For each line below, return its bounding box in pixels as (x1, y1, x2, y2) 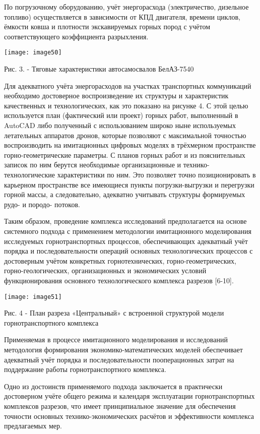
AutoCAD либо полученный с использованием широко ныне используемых (4, 120, 236, 130)
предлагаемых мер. (4, 420, 62, 431)
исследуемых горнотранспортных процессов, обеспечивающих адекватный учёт (4, 235, 248, 246)
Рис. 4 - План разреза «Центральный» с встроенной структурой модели (4, 307, 224, 318)
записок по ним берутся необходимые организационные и (4, 159, 181, 170)
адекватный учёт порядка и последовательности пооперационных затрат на (4, 354, 234, 364)
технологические (4, 169, 55, 179)
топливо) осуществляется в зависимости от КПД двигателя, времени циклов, (4, 11, 240, 22)
